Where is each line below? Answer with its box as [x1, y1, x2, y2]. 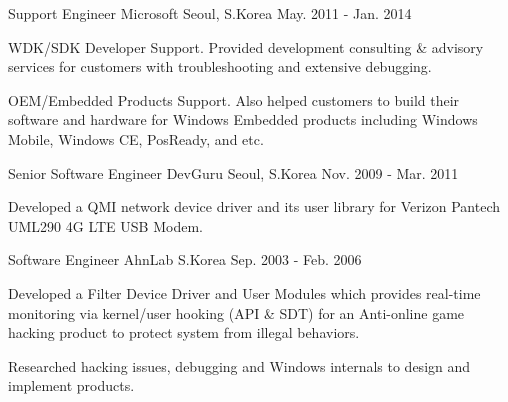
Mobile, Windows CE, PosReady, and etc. [8, 128, 264, 149]
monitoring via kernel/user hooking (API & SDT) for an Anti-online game [8, 302, 465, 323]
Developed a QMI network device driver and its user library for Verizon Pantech [8, 196, 501, 217]
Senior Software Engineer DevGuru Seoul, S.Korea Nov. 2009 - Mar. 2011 [8, 162, 459, 183]
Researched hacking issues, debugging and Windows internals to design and [8, 355, 471, 376]
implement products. [8, 375, 135, 396]
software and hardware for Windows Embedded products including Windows [8, 109, 478, 130]
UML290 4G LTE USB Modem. [8, 215, 203, 236]
